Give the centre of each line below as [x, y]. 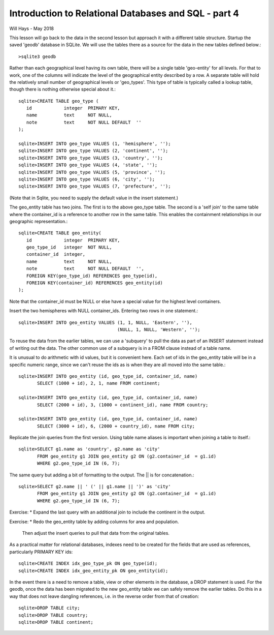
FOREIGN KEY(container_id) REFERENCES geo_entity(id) [95, 283]
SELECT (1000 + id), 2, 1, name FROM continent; [99, 383]
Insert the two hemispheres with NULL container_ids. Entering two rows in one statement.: [104, 311]
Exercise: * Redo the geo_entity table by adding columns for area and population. [94, 522]
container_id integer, [56, 254]
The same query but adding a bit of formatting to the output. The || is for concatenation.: [102, 475]
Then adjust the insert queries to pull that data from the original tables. [96, 533]
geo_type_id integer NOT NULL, [69, 247]
